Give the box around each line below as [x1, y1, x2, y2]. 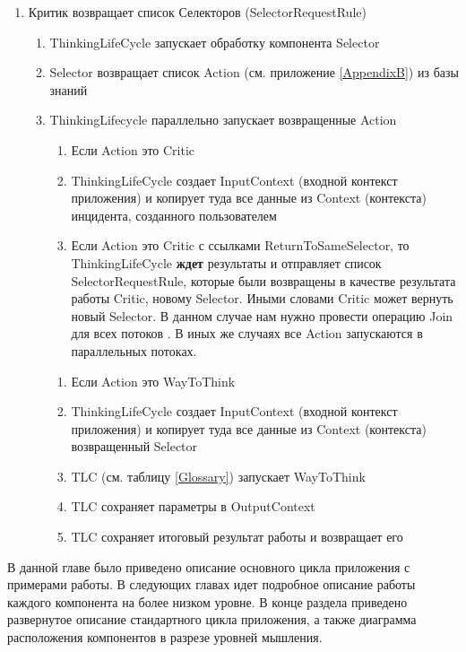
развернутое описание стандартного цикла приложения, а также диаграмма [7, 610, 417, 629]
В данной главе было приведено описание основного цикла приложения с [7, 557, 410, 576]
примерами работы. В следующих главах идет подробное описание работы [7, 575, 416, 594]
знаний [49, 80, 88, 99]
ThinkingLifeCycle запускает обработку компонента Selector [49, 32, 380, 51]
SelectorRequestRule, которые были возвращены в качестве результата [71, 271, 456, 290]
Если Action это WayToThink [71, 371, 236, 390]
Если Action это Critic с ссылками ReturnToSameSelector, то [71, 236, 410, 255]
